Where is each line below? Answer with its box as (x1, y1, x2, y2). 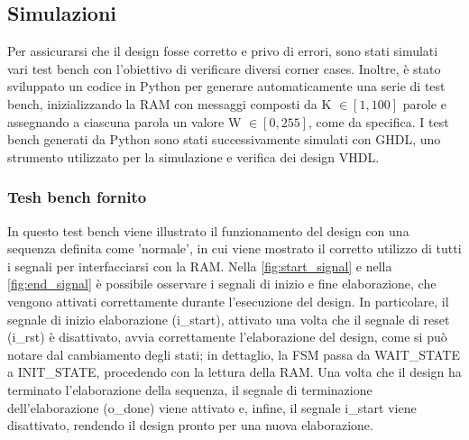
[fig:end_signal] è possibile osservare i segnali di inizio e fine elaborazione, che (7, 274, 437, 293)
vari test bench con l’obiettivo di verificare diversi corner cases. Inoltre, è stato (7, 59, 441, 78)
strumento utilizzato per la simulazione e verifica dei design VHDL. (7, 147, 380, 166)
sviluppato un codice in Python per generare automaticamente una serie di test (7, 77, 446, 96)
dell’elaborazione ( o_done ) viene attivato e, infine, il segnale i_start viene (7, 398, 417, 417)
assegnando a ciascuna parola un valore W (7, 112, 242, 131)
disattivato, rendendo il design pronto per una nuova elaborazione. (7, 416, 373, 435)
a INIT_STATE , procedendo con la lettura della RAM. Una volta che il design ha (7, 362, 462, 381)
